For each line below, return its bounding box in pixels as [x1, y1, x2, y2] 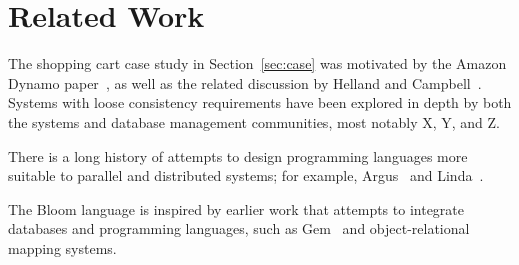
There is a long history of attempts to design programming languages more [8, 145, 468, 166]
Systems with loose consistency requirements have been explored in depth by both [8, 92, 512, 113]
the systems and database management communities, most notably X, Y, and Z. [8, 111, 500, 132]
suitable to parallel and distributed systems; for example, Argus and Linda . [8, 165, 484, 186]
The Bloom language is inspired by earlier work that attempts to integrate [8, 198, 464, 219]
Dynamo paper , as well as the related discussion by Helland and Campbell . [8, 72, 482, 93]
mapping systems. [8, 237, 117, 258]
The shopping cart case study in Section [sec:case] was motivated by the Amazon [8, 53, 507, 74]
